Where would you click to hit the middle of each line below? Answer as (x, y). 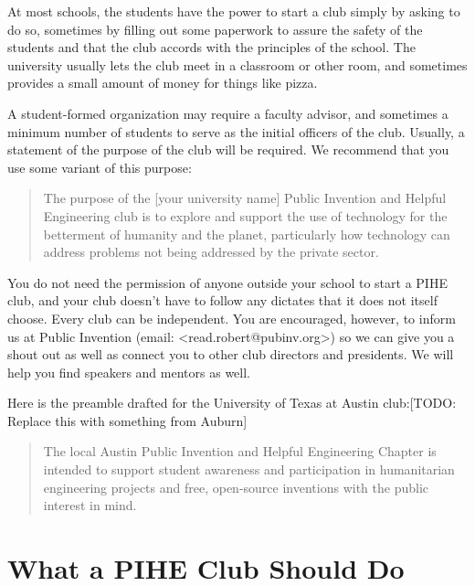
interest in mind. (90, 505)
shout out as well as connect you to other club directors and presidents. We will (231, 354)
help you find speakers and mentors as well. (129, 372)
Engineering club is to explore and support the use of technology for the (245, 215)
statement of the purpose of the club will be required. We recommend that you (228, 149)
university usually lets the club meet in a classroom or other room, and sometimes (237, 64)
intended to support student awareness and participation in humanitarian (249, 469)
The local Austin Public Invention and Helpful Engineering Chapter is (240, 451)
